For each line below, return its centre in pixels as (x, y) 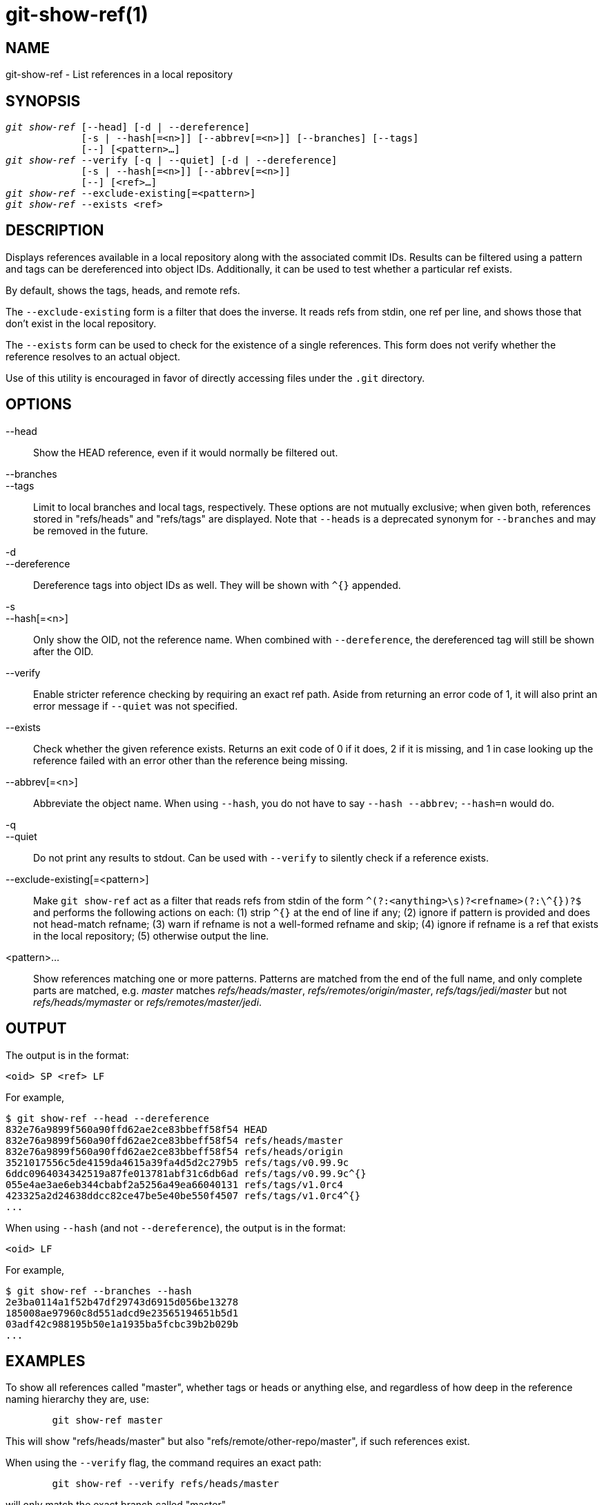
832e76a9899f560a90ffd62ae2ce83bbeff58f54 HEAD (137, 1129)
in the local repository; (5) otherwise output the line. (151, 935)
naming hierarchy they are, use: (77, 1399)
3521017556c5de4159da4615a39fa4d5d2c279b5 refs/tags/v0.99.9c (177, 1162)
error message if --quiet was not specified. (136, 706)
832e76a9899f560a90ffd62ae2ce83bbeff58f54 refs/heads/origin (174, 1151)
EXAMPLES (46, 1361)
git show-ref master (107, 1420)
